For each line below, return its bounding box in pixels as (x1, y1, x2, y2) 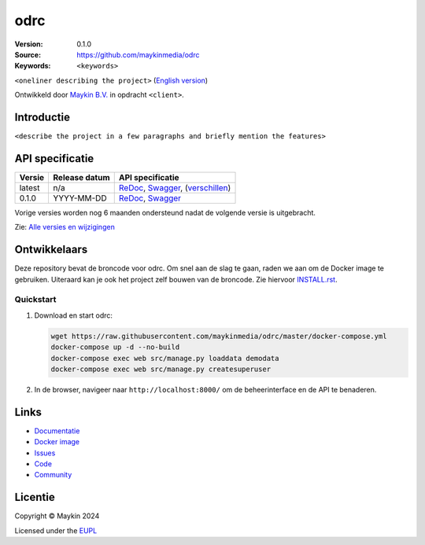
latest (19, 182, 40, 193)
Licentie (14, 491, 55, 504)
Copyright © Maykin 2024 (14, 511, 100, 521)
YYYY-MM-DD (53, 193, 107, 204)
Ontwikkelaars (14, 243, 88, 256)
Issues (34, 448, 56, 458)
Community (34, 470, 72, 480)
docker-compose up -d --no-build (50, 343, 180, 352)
